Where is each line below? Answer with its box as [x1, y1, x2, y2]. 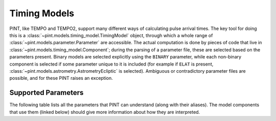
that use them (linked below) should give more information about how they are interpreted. [9, 109, 200, 115]
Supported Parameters [9, 88, 84, 97]
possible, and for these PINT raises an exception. [9, 75, 113, 81]
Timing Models [9, 8, 75, 19]
